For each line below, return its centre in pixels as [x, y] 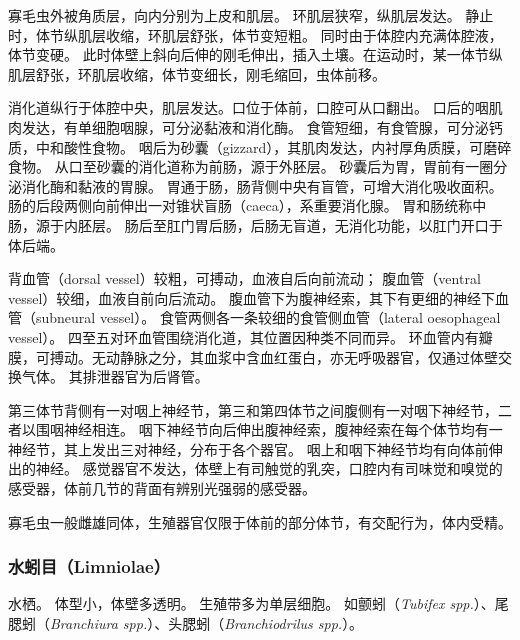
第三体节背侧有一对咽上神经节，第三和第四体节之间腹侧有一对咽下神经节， [253, 409]
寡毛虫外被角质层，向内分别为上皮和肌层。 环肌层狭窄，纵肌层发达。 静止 [251, 15]
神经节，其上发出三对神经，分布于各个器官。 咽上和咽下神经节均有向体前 [248, 448]
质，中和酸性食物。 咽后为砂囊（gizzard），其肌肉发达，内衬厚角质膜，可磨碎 [260, 146]
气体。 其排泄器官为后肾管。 [115, 376]
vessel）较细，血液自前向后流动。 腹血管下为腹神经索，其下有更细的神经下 [252, 297]
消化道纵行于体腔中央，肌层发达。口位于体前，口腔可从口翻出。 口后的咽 [248, 107]
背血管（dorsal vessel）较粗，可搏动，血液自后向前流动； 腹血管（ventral [244, 278]
